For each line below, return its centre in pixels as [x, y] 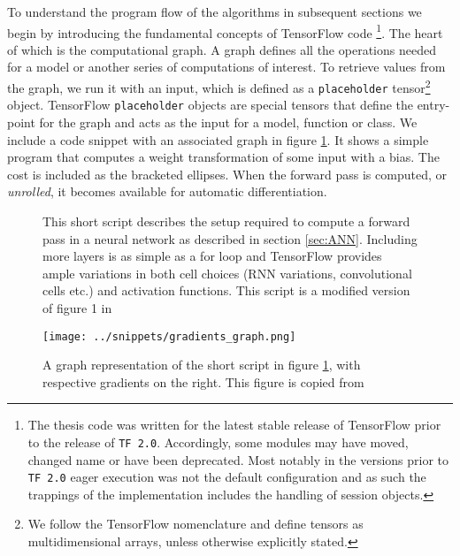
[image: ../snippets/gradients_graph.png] [169, 336]
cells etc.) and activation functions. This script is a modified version [226, 290]
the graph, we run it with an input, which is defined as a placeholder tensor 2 [219, 86]
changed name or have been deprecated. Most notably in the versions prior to [238, 459]
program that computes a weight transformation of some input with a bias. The [223, 157]
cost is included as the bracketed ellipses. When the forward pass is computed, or [227, 174]
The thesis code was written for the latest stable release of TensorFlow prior [234, 425]
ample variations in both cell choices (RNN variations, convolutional [227, 273]
